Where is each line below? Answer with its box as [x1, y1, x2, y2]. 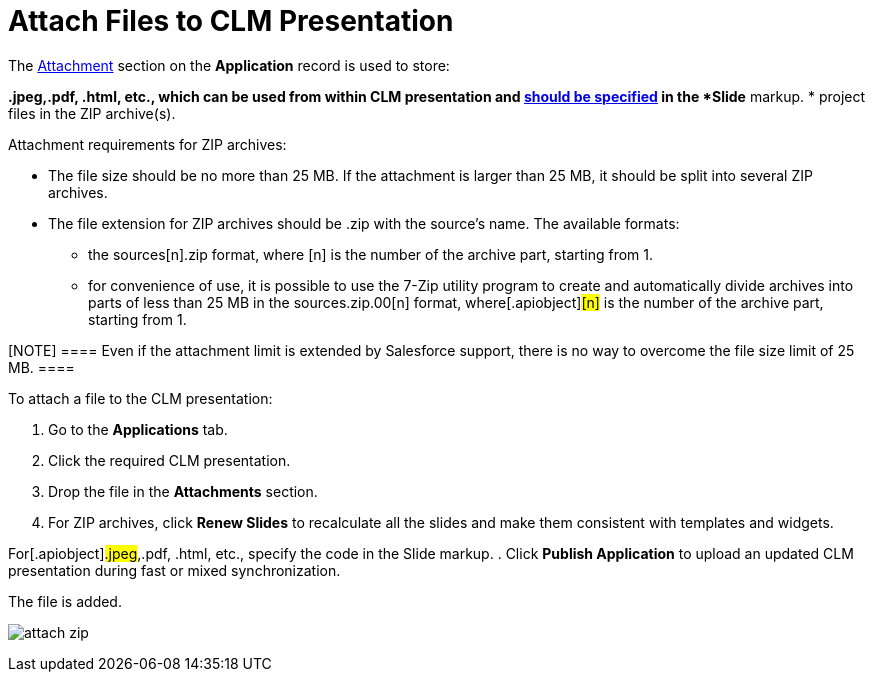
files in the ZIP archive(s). [8, 104, 176, 122]
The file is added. [8, 592, 122, 610]
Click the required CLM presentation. [48, 451, 291, 469]
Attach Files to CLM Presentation [8, 4, 454, 38]
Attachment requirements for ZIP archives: [8, 135, 287, 153]
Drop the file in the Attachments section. [48, 482, 318, 500]
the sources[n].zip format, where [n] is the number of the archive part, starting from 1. [88, 245, 654, 263]
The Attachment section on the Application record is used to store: [8, 56, 450, 74]
